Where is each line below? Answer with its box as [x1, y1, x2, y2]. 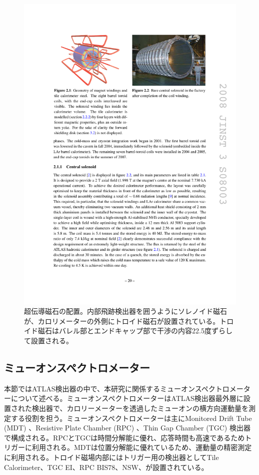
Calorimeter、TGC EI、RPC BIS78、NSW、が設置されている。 [4, 461, 208, 472]
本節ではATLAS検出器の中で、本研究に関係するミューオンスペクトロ [4, 383, 229, 393]
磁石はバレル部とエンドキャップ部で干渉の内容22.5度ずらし [37, 325, 232, 336]
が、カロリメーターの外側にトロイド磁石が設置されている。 [24, 315, 220, 326]
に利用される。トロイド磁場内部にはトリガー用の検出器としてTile [4, 452, 219, 462]
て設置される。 [24, 335, 73, 346]
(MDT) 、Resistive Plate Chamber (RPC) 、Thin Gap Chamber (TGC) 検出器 [4, 422, 250, 433]
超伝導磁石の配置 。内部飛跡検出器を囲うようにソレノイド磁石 [24, 306, 227, 316]
